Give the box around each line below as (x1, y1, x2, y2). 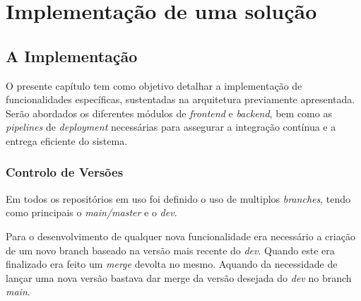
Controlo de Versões (6, 163, 124, 181)
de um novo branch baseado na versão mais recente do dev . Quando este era (6, 242, 335, 257)
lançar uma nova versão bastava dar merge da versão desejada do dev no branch (6, 270, 352, 285)
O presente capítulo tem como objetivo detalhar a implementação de (6, 78, 302, 93)
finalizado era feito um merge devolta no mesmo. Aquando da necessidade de (6, 256, 338, 271)
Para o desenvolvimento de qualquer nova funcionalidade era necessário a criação (6, 228, 355, 243)
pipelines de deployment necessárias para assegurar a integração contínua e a (6, 119, 336, 134)
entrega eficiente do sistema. (6, 133, 128, 148)
